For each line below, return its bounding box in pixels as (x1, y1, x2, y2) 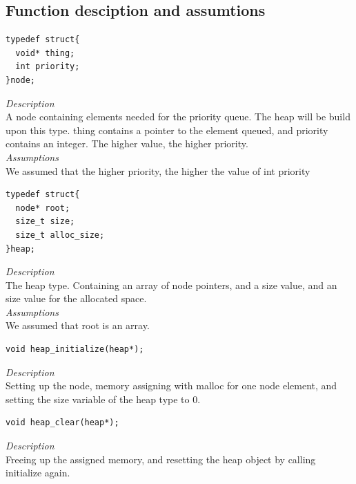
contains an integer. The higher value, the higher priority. (6, 136, 248, 151)
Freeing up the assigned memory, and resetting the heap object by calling (6, 452, 316, 466)
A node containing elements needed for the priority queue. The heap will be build (6, 109, 350, 124)
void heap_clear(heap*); (6, 418, 119, 428)
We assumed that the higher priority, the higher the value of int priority (6, 163, 310, 178)
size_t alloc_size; (15, 230, 105, 240)
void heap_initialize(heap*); (6, 344, 144, 355)
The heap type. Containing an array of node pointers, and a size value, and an (6, 277, 337, 292)
